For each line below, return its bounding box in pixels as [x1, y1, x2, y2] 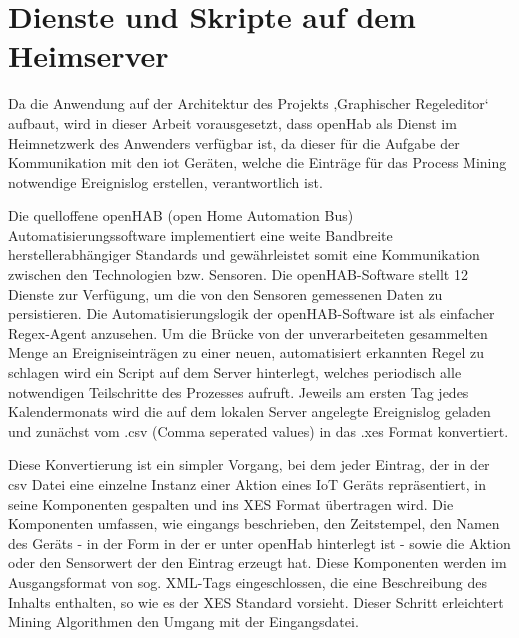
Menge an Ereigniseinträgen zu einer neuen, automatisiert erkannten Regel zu [8, 342, 484, 363]
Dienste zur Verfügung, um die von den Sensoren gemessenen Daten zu [8, 283, 443, 304]
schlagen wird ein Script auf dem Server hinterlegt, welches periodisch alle [8, 362, 462, 383]
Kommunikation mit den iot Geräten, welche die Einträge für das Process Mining [8, 152, 507, 173]
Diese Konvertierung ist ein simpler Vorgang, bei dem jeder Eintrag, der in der [8, 454, 490, 475]
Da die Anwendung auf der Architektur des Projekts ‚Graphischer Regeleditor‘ [8, 93, 489, 114]
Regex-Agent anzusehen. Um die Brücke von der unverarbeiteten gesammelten [8, 322, 488, 343]
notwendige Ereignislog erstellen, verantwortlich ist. [8, 171, 323, 192]
